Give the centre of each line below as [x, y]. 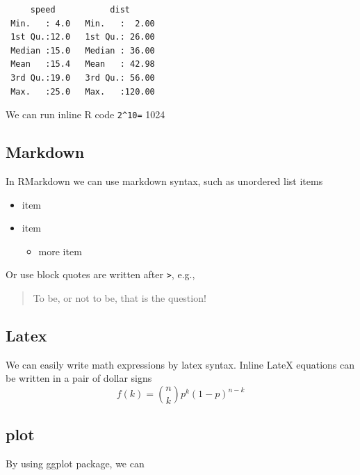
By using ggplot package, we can [75, 464]
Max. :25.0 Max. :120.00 [83, 91]
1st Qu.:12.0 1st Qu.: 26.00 [83, 37]
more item [60, 251]
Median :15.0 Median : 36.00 [83, 50]
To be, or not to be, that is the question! [120, 298]
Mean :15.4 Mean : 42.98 [83, 64]
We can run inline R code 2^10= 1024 [85, 114]
